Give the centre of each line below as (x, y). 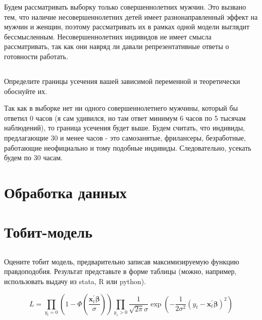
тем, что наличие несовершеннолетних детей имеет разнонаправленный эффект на (131, 16)
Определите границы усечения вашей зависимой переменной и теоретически (122, 81)
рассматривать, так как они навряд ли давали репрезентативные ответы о (117, 46)
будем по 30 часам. (33, 157)
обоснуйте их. (26, 91)
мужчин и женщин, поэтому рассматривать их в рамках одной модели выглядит (127, 27)
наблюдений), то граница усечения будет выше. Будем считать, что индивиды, (125, 128)
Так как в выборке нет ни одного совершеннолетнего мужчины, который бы (121, 108)
